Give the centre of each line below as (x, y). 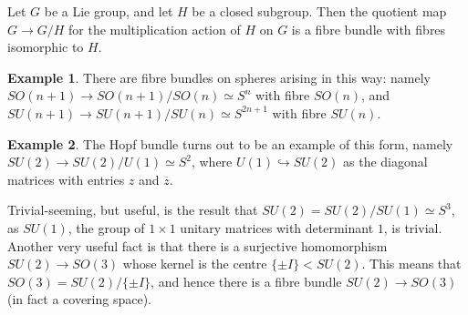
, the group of (106, 227)
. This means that (411, 264)
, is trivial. (413, 227)
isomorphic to (46, 47)
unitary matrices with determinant (277, 227)
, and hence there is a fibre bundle (246, 281)
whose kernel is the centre (195, 264)
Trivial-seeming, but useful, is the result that (133, 210)
